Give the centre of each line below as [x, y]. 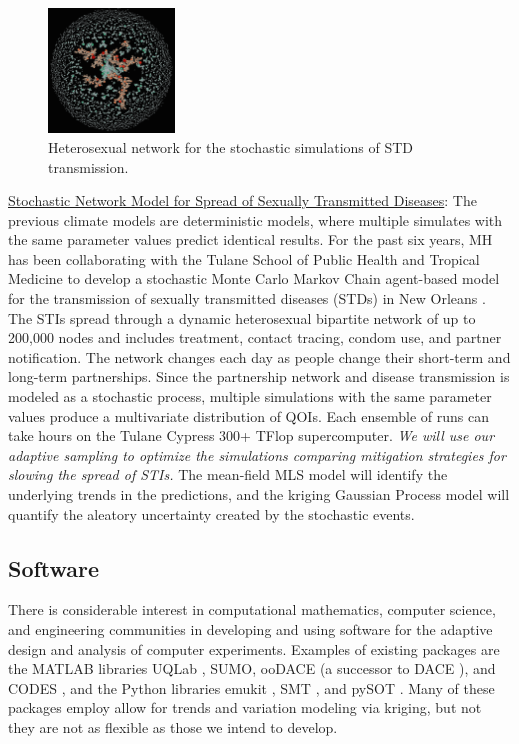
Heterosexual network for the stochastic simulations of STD [231, 146]
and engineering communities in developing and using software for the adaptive [250, 628]
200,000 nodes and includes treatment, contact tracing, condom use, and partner [255, 337]
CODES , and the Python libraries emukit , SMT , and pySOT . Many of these [251, 687]
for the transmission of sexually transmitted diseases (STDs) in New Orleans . [247, 298]
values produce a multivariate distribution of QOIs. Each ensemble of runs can [249, 415]
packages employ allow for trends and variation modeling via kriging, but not [245, 707]
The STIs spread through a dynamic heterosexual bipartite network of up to [242, 317]
